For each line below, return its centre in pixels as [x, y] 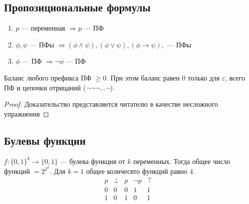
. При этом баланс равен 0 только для [163, 77]
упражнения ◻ [27, 113]
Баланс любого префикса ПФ [48, 77]
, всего [235, 77]
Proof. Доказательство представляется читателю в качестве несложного [111, 104]
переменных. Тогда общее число [182, 161]
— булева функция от [93, 161]
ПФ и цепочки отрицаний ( [45, 87]
